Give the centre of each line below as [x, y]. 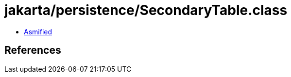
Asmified [38, 31]
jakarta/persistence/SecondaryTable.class [146, 10]
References [33, 50]
